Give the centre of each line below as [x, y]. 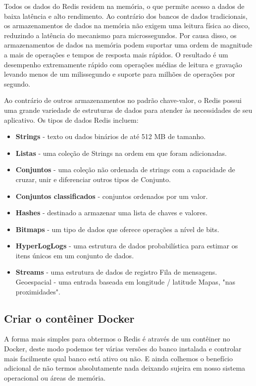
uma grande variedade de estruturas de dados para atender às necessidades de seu [128, 110]
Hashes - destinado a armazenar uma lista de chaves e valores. [111, 213]
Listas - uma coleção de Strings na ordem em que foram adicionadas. [121, 153]
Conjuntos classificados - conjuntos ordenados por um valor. [112, 196]
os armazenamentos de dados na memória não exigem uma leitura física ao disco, [127, 25]
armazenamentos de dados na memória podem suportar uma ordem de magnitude [128, 45]
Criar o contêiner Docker [69, 318]
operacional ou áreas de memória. [55, 377]
